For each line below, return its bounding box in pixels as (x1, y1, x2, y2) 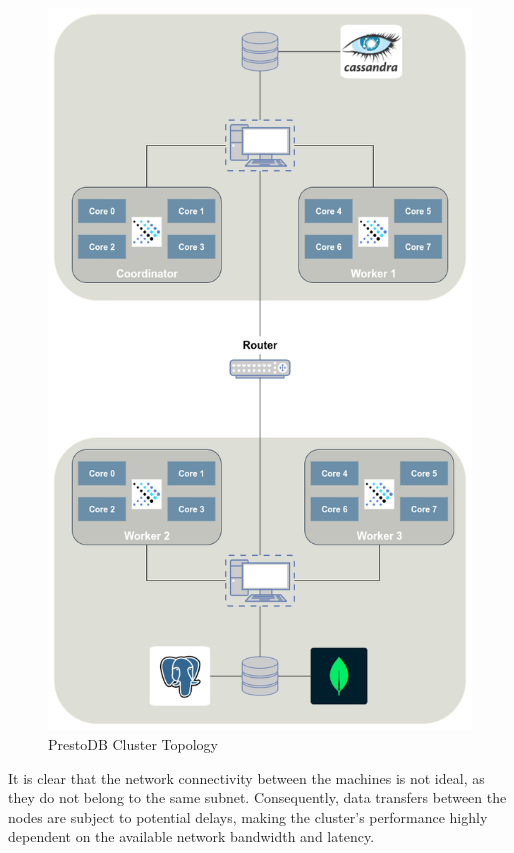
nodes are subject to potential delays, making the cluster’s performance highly (8, 806, 488, 827)
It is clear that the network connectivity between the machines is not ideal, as (8, 767, 485, 788)
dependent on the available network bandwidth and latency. (8, 826, 375, 847)
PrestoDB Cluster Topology (48, 734, 218, 755)
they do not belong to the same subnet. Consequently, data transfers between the (8, 787, 507, 808)
